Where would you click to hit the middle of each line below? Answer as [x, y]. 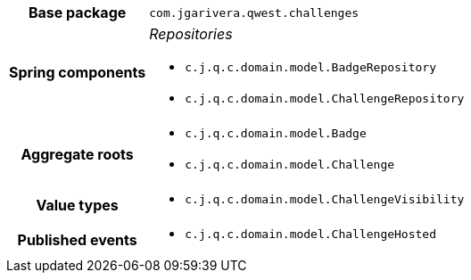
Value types [77, 205]
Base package [77, 12]
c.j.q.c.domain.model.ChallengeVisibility [325, 199]
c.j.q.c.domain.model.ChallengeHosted [310, 234]
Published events [77, 239]
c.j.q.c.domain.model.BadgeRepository [310, 67]
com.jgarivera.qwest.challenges [254, 12]
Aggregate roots [77, 154]
